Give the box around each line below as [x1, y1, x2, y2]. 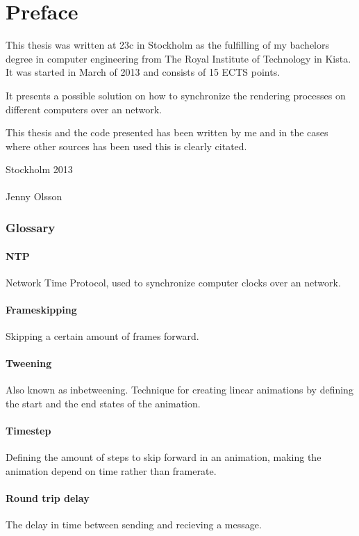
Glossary [6, 218, 56, 236]
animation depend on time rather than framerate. [6, 464, 217, 478]
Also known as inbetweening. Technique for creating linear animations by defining [6, 382, 353, 397]
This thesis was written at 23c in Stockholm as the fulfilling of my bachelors [6, 38, 330, 52]
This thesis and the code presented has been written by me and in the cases [6, 125, 328, 140]
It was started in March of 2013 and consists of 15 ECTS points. [6, 65, 281, 79]
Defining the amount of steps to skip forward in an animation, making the [6, 450, 322, 464]
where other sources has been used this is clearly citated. [6, 138, 247, 153]
